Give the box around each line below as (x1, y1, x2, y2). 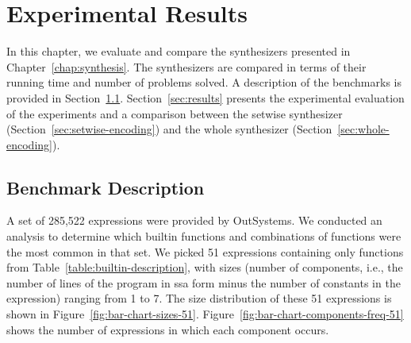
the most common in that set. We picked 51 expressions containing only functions (6, 243, 404, 260)
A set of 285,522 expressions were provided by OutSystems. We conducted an (6, 212, 382, 229)
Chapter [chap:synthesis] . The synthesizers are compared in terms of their (6, 58, 367, 75)
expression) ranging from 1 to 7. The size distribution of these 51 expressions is (6, 290, 392, 306)
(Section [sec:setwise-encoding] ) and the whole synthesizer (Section (6, 121, 332, 137)
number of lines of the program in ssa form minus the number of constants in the (6, 274, 401, 291)
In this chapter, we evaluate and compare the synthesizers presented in (6, 43, 351, 60)
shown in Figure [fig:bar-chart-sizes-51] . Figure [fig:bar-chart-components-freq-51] (6, 306, 404, 322)
